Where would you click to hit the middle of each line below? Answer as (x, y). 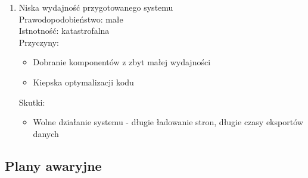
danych (46, 133)
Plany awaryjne (53, 165)
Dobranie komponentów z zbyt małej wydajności (122, 62)
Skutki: (32, 102)
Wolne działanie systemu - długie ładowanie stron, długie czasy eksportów (168, 122)
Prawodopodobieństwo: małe (71, 19)
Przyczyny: (39, 42)
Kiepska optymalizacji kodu (83, 82)
